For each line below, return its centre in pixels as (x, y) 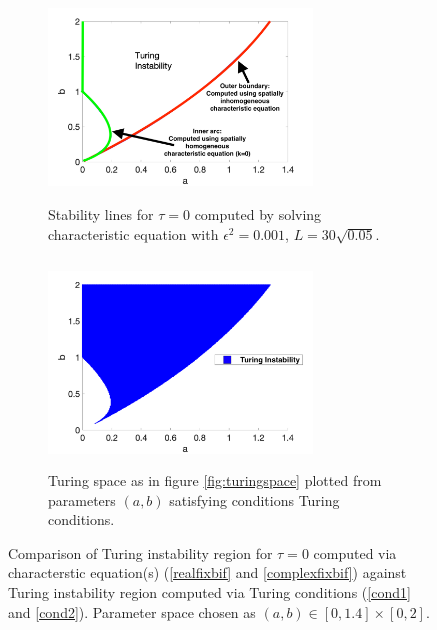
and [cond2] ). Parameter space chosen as (132, 611)
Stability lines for (101, 214)
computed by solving (258, 214)
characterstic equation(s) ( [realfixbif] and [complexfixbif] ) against (207, 572)
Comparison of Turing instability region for (140, 552)
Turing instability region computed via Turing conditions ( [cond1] (209, 592)
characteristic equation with (133, 234)
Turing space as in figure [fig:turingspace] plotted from (215, 480)
